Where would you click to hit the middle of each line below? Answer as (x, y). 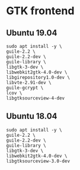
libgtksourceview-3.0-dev (38, 161)
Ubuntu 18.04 (32, 116)
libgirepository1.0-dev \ (38, 78)
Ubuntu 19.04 (32, 33)
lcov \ (14, 93)
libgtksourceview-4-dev (36, 98)
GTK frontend (40, 11)
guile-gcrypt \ (25, 88)
